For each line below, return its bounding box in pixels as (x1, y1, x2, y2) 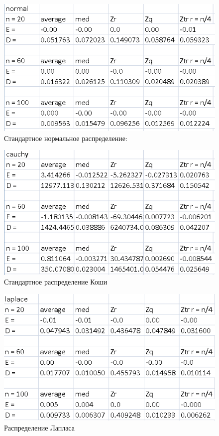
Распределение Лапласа (4, 423, 75, 433)
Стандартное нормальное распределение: (4, 133, 127, 143)
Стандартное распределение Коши (4, 277, 108, 287)
